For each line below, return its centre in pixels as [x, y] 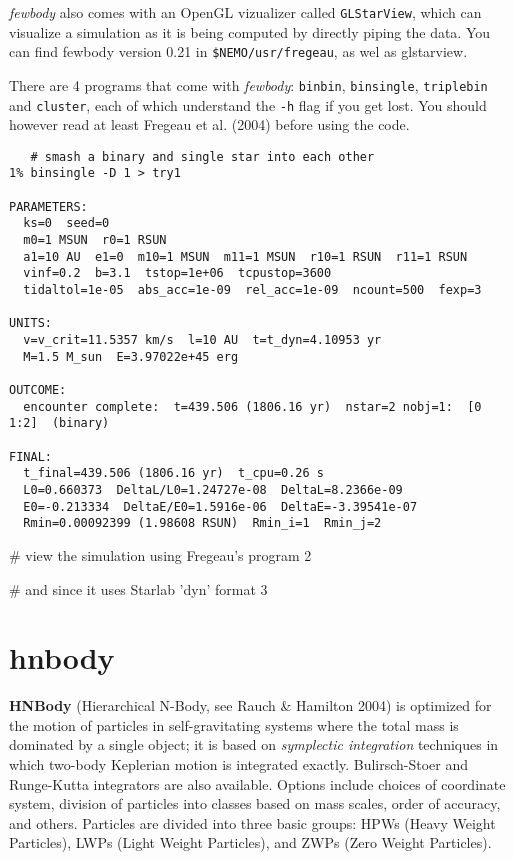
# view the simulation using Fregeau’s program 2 [160, 554]
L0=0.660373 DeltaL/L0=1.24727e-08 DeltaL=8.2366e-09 [213, 489]
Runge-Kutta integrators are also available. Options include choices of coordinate [257, 783]
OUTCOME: [38, 390]
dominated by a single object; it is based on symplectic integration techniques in [254, 744]
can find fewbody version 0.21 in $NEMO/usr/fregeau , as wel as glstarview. [238, 51]
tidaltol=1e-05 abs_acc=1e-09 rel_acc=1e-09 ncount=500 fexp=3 [252, 290]
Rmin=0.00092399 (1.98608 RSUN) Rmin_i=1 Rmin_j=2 [202, 523]
